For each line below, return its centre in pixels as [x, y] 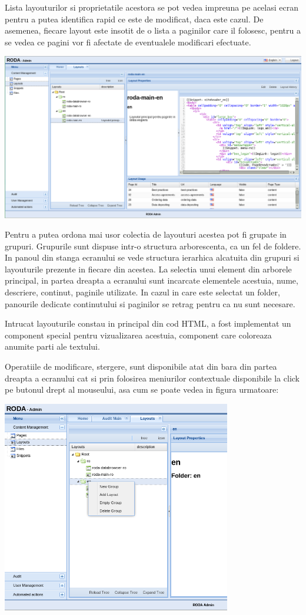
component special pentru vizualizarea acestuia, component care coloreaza [138, 335]
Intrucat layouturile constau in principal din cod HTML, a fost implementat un [148, 323]
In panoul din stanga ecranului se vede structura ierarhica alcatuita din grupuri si [152, 257]
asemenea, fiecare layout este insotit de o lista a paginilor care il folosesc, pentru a [153, 30]
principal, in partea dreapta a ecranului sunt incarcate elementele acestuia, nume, [152, 280]
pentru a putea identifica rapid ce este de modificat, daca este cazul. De [134, 19]
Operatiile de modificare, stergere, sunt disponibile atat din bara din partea [141, 366]
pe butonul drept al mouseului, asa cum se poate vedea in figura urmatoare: [142, 389]
